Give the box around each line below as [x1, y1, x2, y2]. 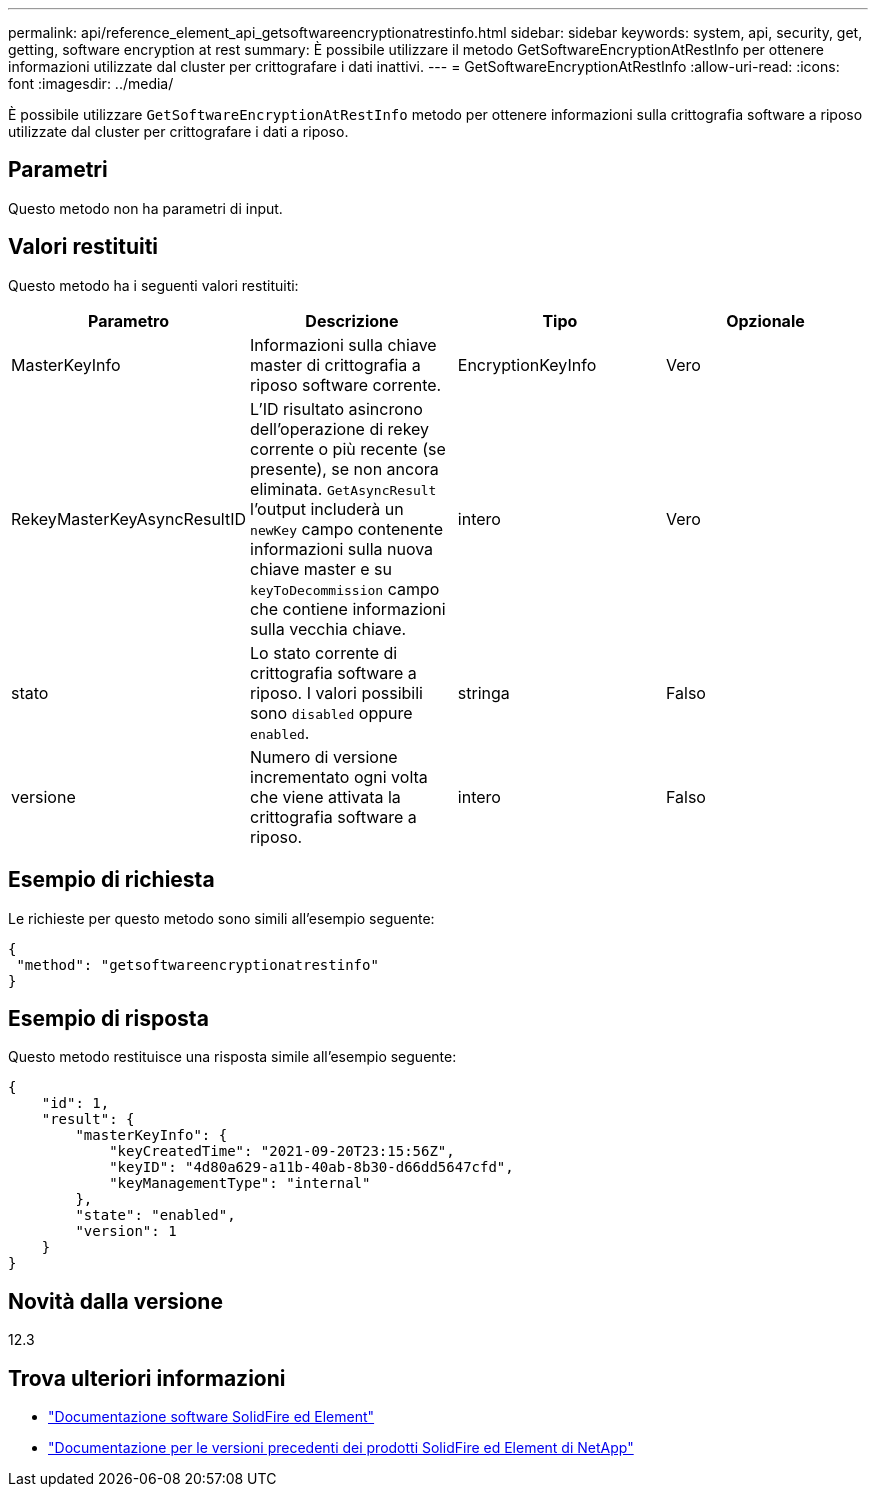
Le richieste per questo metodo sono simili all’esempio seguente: [8, 909, 435, 927]
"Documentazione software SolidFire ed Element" [48, 1408, 375, 1426]
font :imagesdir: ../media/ [8, 75, 174, 92]
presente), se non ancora [250, 458, 439, 479]
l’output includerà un [250, 498, 404, 519]
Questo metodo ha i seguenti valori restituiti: [8, 276, 299, 294]
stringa [457, 682, 510, 703]
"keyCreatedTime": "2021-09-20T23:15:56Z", [109, 1143, 455, 1160]
